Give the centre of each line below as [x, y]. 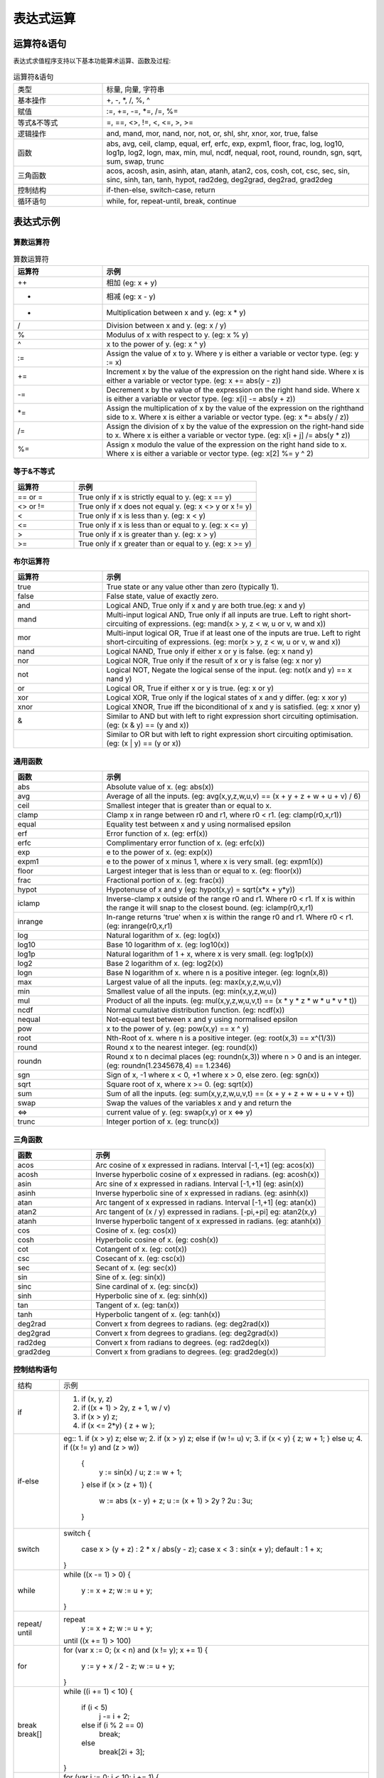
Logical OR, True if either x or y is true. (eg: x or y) [190, 688]
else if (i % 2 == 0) [113, 1725]
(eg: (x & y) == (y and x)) [148, 725]
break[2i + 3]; [122, 1752]
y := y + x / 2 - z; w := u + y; [128, 1666]
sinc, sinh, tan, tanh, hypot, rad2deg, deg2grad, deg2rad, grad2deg [219, 179]
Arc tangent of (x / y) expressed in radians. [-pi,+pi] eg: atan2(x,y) [206, 1211]
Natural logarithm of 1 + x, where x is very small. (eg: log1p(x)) [210, 954]
